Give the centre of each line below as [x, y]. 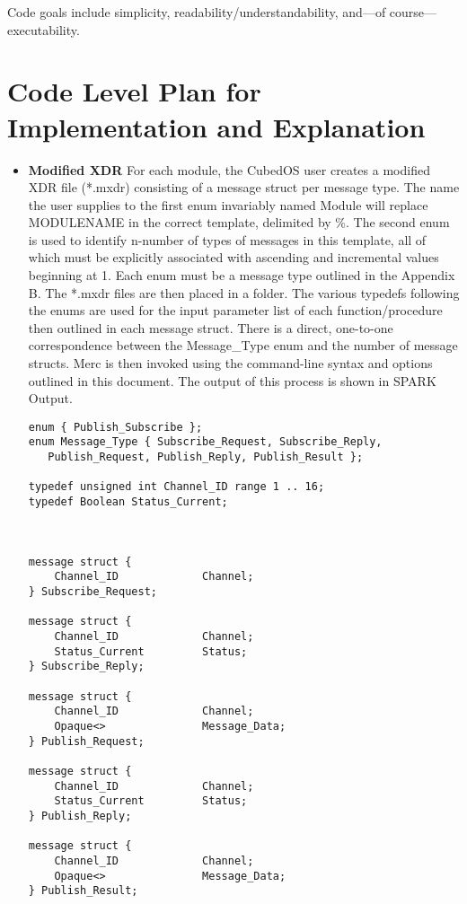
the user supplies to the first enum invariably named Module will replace [228, 204]
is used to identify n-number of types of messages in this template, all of [227, 239]
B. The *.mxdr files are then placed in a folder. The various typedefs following [244, 292]
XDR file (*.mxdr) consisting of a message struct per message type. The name [244, 187]
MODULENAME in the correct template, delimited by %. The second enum [239, 222]
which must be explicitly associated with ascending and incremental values [233, 257]
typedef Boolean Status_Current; [128, 502]
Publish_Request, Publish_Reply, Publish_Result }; [206, 457]
